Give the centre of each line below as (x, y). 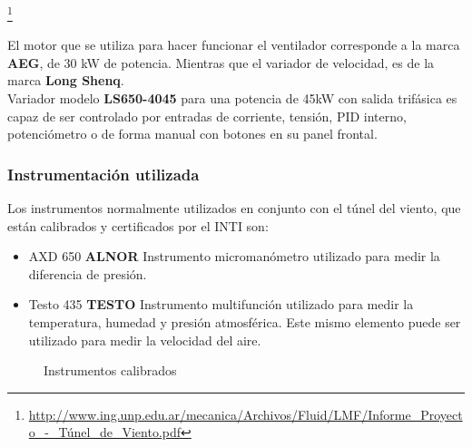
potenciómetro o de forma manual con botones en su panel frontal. (192, 134)
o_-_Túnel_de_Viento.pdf (105, 432)
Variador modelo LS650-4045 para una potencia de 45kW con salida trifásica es (232, 98)
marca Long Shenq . (66, 80)
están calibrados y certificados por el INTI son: (138, 225)
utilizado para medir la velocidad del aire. (145, 340)
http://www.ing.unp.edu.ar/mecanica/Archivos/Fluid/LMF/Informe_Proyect (246, 414)
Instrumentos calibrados (110, 370)
